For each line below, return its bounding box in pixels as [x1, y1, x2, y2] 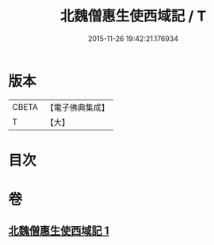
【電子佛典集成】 [45, 102, 109, 113]
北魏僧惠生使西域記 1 [8, 224, 109, 238]
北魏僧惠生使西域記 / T [59, 7, 207, 25]
